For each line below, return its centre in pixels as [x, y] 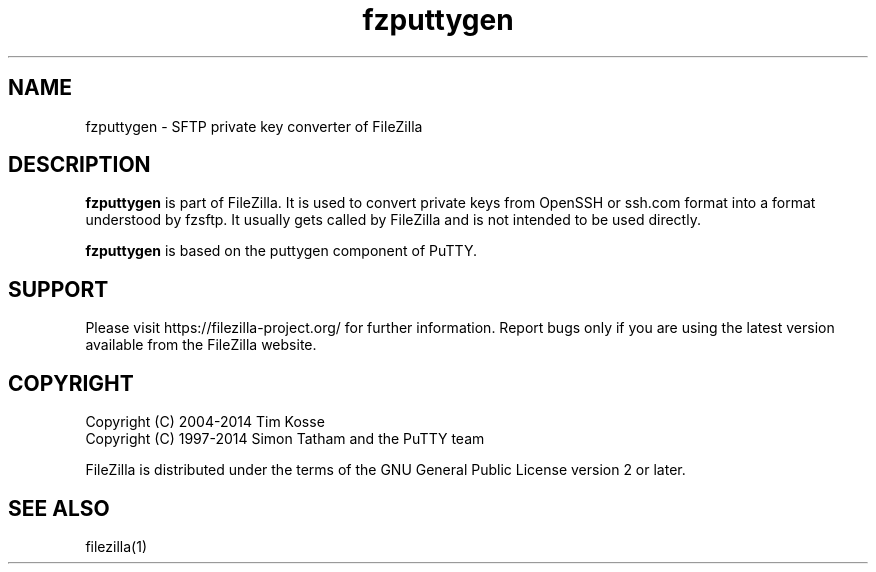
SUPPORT [58, 289]
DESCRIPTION [79, 165]
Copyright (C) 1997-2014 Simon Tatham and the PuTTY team [285, 439]
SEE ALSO [59, 508]
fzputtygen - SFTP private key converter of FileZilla [254, 126]
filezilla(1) [116, 546]
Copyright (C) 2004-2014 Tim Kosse [205, 422]
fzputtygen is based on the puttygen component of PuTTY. [281, 251]
